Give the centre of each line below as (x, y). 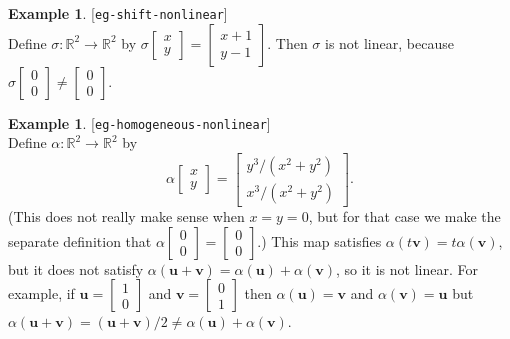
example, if (41, 293)
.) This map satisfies (319, 240)
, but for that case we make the (404, 215)
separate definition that (80, 240)
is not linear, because (389, 42)
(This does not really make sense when (126, 215)
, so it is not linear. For (406, 268)
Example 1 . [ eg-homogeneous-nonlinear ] (139, 122)
